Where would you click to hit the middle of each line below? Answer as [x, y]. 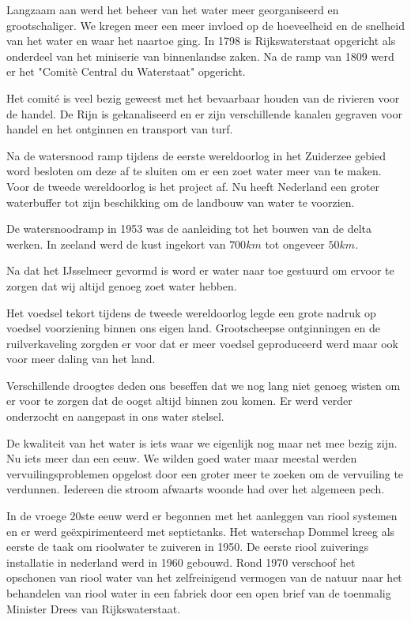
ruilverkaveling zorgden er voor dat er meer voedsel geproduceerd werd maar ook [202, 343]
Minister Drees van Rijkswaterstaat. [94, 608]
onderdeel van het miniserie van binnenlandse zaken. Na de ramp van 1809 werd [200, 56]
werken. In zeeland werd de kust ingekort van [116, 244]
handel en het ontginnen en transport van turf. [120, 129]
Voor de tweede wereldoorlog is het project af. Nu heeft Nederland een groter [193, 186]
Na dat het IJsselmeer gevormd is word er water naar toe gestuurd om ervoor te [200, 270]
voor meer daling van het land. [81, 359]
